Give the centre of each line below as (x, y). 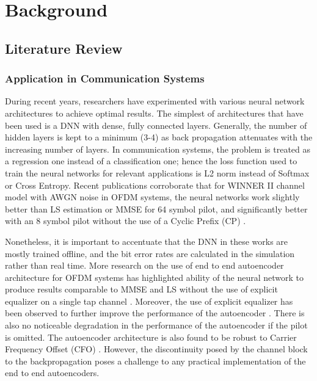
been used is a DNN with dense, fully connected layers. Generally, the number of (156, 125)
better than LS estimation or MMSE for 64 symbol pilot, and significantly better (156, 209)
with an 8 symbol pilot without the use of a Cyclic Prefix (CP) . (126, 221)
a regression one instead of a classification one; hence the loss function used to (151, 161)
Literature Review (64, 48)
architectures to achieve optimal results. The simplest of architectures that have (154, 113)
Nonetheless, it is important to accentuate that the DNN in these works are (147, 241)
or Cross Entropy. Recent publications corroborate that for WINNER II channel (155, 185)
